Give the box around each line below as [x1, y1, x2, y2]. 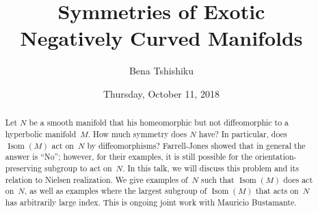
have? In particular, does [198, 128, 287, 139]
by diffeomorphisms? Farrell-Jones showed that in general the [87, 139, 306, 151]
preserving [5, 162, 42, 173]
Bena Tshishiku [129, 63, 194, 78]
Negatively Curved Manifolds [20, 24, 303, 52]
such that [201, 173, 235, 185]
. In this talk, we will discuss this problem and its [122, 162, 299, 173]
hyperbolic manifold [5, 128, 77, 139]
